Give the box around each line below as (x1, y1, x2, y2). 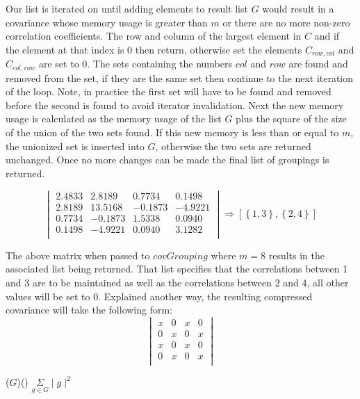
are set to (38, 56, 79, 71)
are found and (288, 56, 348, 71)
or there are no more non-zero (222, 15, 350, 29)
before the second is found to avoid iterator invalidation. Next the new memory (6, 97, 344, 112)
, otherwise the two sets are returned (155, 138, 311, 153)
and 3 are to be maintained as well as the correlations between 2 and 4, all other (6, 275, 349, 289)
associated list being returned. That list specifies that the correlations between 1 (6, 261, 348, 276)
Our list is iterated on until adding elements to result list (6, 1, 248, 15)
